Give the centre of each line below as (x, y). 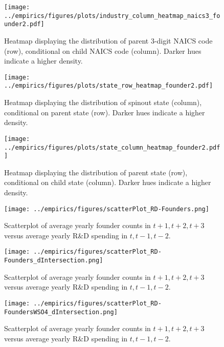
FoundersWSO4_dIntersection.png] (61, 312)
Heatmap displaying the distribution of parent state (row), (96, 172)
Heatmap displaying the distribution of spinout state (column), (103, 102)
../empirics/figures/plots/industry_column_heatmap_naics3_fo (112, 16)
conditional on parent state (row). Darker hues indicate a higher (105, 112)
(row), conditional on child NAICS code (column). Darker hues (103, 50)
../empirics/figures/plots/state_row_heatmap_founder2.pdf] (109, 86)
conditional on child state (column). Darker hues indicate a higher (108, 182)
